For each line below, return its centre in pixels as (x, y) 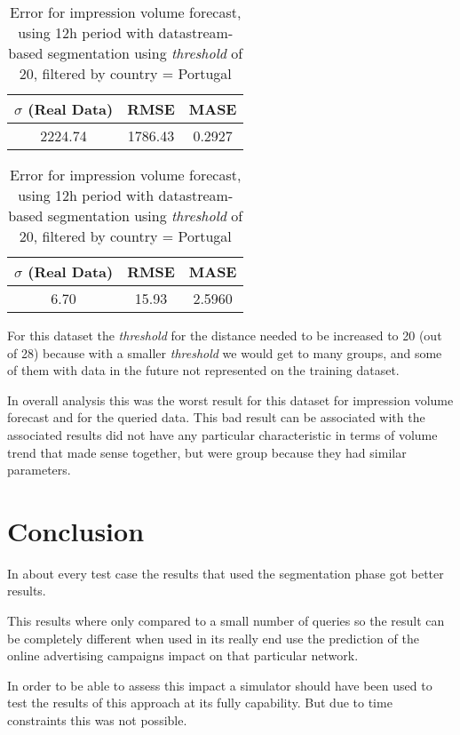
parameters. (39, 470)
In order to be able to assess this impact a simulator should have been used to (220, 685)
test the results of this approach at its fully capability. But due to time (200, 703)
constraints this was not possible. (97, 720)
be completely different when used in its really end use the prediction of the (213, 638)
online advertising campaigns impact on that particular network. (183, 655)
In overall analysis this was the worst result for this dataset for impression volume (230, 399)
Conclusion (76, 530)
